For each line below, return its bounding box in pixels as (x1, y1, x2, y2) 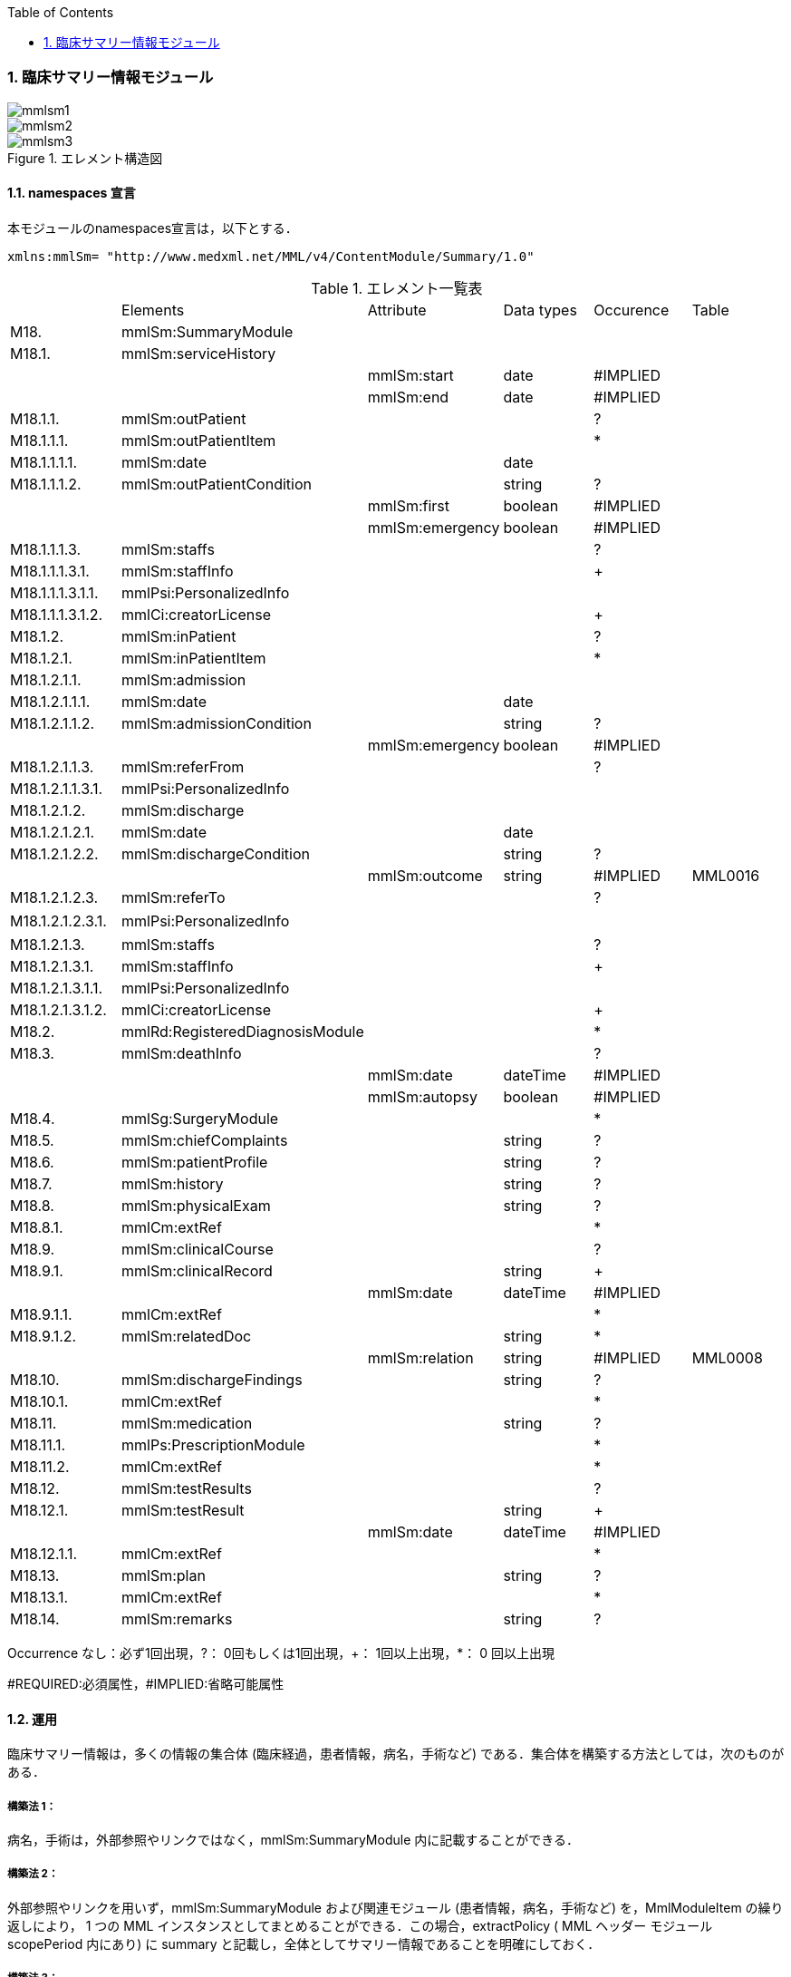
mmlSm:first (367, 496, 450, 515)
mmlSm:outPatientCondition (121, 474, 312, 493)
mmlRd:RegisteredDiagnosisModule (121, 1022, 364, 1041)
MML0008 (691, 1348, 763, 1367)
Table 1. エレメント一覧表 (311, 278, 483, 297)
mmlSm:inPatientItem (121, 648, 266, 667)
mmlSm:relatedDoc (121, 1326, 252, 1345)
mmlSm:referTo (121, 887, 226, 906)
